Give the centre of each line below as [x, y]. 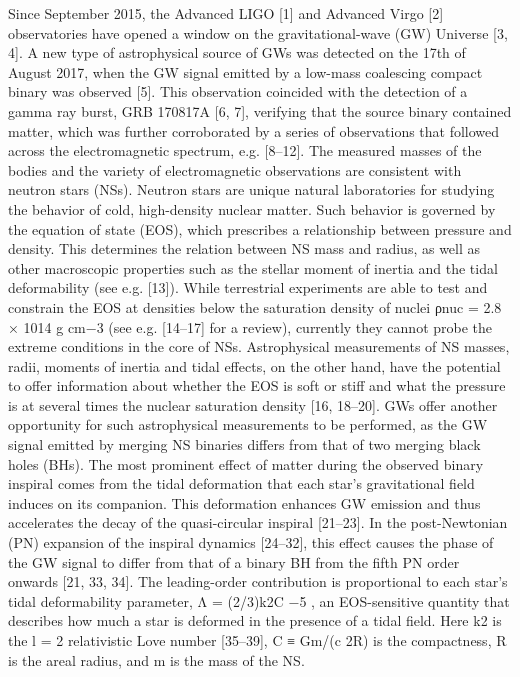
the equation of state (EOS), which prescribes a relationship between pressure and [260, 228]
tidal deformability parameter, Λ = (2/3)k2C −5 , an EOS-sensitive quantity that [259, 600]
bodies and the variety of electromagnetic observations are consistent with [235, 169]
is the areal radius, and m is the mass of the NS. [156, 659]
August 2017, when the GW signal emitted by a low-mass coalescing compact [245, 71]
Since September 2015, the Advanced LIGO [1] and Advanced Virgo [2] [226, 13]
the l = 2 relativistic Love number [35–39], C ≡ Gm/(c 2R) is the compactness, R [257, 640]
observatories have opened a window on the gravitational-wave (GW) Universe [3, [258, 32]
